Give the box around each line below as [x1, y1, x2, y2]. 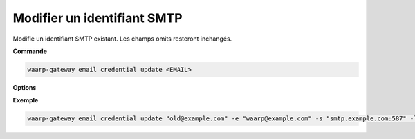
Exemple [12, 96, 39, 104]
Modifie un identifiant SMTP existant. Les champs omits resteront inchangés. [12, 35, 232, 43]
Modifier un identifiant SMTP [12, 10, 183, 26]
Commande [12, 47, 48, 55]
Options [12, 83, 37, 91]
